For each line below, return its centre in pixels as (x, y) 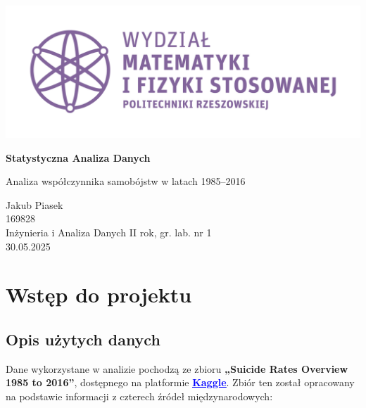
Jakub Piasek (34, 204)
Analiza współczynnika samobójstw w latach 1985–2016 (126, 181)
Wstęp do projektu (99, 294)
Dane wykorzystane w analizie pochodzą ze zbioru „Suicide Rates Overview (177, 368)
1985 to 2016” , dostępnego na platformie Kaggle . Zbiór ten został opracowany (180, 382)
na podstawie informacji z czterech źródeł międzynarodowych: (139, 396)
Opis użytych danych (83, 339)
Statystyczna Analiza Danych (78, 157)
